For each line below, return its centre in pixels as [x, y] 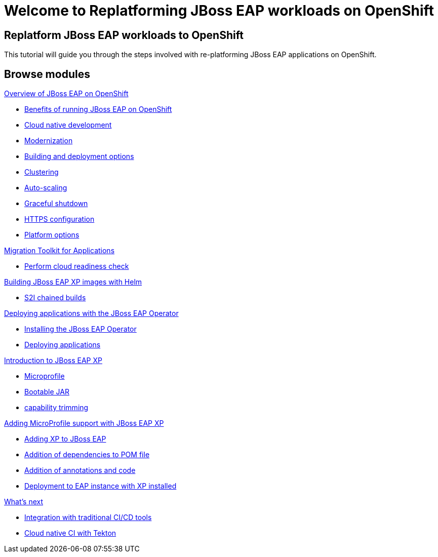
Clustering [42, 172]
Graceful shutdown [56, 204]
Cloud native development [68, 125]
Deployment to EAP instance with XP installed [101, 486]
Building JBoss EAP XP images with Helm [73, 282]
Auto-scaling [46, 188]
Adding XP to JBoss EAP [65, 439]
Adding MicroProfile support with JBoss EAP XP [84, 423]
